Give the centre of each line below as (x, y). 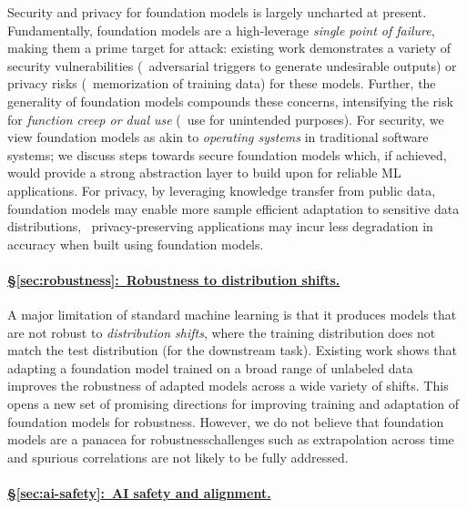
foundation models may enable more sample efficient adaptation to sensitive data (233, 208)
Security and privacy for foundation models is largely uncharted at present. (217, 12)
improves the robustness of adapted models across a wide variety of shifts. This (228, 386)
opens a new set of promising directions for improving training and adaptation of (233, 404)
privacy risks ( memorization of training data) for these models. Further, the (222, 83)
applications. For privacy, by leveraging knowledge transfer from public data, (222, 190)
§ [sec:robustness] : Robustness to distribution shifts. (174, 279)
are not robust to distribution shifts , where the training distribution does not (222, 332)
